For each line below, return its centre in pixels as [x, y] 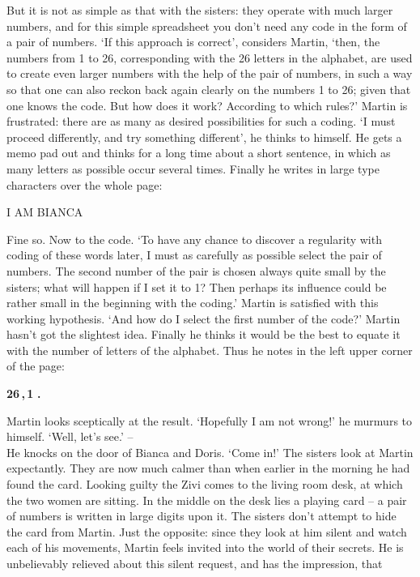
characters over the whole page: [85, 184]
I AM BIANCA [45, 212]
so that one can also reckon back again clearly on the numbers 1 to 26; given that [209, 89]
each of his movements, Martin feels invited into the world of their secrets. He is [205, 547]
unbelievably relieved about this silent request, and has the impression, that [195, 563]
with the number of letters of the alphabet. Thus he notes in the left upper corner [210, 350]
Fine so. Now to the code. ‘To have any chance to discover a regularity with [194, 239]
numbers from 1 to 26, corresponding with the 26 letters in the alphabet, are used [210, 57]
